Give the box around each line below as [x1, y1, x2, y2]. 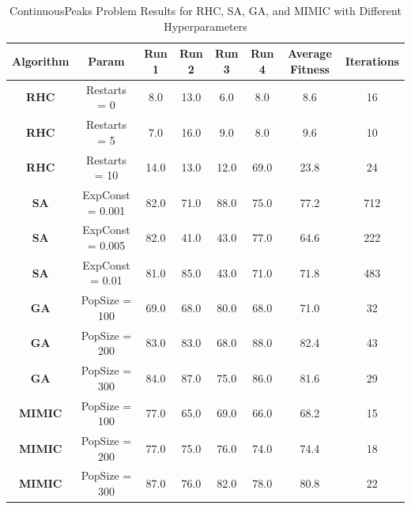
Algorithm [12, 52, 70, 69]
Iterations [345, 52, 399, 69]
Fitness [289, 60, 330, 77]
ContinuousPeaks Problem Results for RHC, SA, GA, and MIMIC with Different [9, 2, 402, 18]
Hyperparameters [164, 17, 247, 34]
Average [288, 45, 332, 62]
